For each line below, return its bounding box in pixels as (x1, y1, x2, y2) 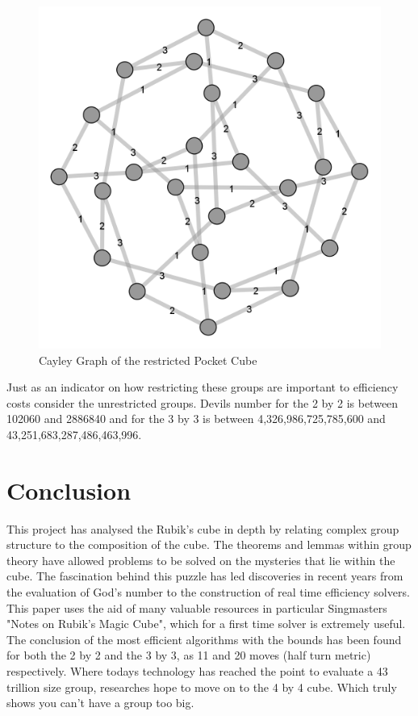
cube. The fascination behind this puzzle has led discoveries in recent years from (6, 567, 403, 584)
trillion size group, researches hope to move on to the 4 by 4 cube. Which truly (6, 678, 397, 695)
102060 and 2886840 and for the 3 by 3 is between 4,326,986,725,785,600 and (6, 410, 386, 427)
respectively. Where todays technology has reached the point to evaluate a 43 (6, 663, 388, 680)
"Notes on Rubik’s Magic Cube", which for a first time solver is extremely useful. (6, 615, 406, 632)
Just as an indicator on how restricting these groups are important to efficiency (6, 379, 399, 396)
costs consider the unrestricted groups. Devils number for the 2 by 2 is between (6, 394, 399, 411)
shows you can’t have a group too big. (6, 694, 194, 711)
